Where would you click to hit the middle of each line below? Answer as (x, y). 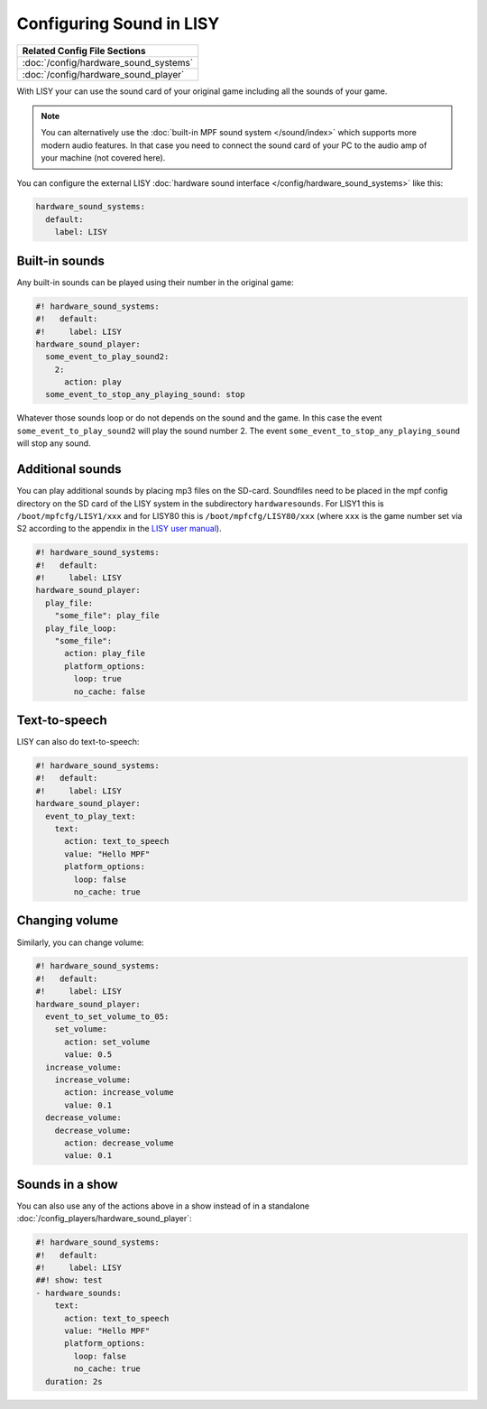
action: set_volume (107, 1042)
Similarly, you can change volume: (80, 942)
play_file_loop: (81, 628)
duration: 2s (74, 1381)
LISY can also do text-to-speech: (78, 742)
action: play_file (105, 654)
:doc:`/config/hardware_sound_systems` (108, 62)
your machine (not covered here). (103, 158)
